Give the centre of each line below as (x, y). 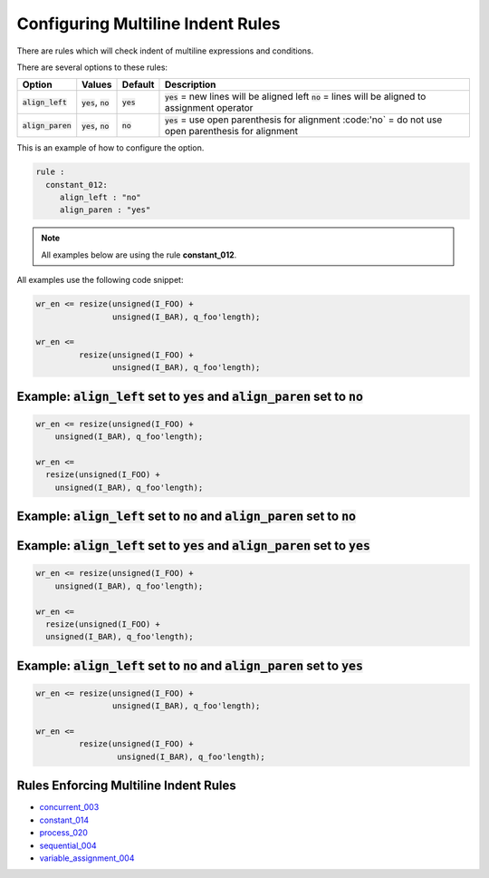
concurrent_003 (69, 807)
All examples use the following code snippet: (100, 280)
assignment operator (209, 108)
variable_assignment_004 (87, 858)
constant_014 (64, 820)
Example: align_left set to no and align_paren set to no (187, 517)
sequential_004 (68, 845)
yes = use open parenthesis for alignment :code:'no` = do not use (303, 120)
